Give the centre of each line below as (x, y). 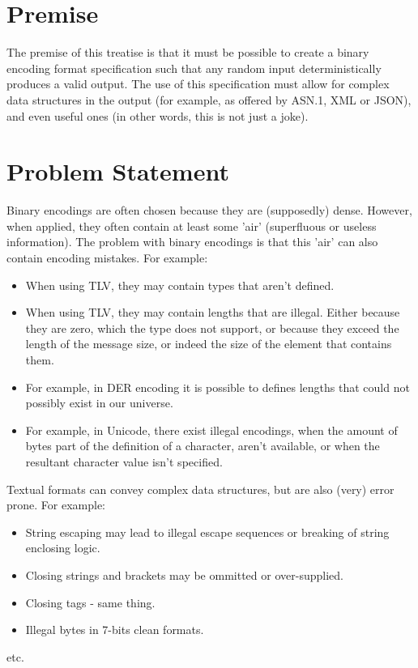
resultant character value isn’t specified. (124, 461)
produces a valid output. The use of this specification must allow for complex (198, 84)
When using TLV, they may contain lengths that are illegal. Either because (213, 312)
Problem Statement (118, 171)
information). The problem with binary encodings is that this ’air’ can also (192, 242)
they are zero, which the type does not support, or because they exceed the (212, 328)
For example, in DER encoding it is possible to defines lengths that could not (218, 387)
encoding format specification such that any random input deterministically (194, 68)
